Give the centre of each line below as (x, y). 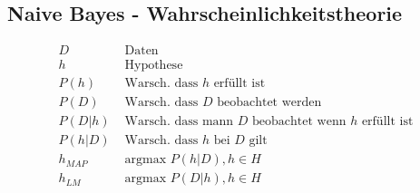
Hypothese (154, 66)
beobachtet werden (269, 103)
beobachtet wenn (299, 122)
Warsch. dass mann (179, 122)
